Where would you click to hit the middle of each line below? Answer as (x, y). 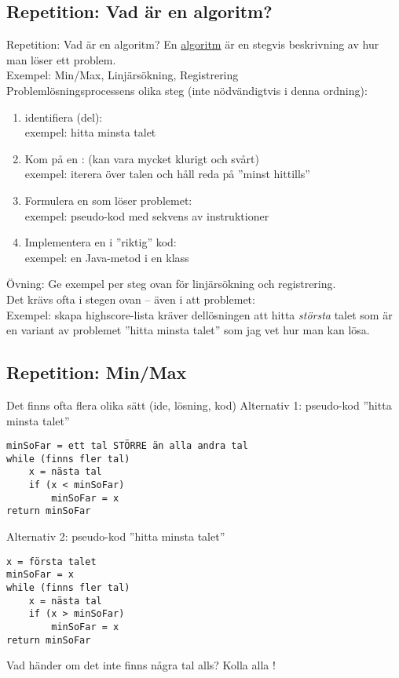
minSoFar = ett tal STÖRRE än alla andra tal (127, 446)
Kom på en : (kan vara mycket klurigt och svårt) (142, 158)
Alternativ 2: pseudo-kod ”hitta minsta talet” (116, 536)
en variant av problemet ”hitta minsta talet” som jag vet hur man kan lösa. (188, 330)
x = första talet (51, 561)
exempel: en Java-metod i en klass (107, 257)
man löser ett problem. (61, 59)
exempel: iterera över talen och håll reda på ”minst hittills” (167, 174)
